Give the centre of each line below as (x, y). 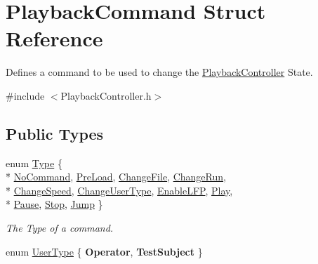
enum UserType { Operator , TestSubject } (104, 251)
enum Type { (34, 163)
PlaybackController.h (106, 95)
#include (25, 95)
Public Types (55, 133)
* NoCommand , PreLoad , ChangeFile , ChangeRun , (116, 177)
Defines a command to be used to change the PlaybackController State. (159, 72)
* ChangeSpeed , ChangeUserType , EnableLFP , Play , (119, 190)
